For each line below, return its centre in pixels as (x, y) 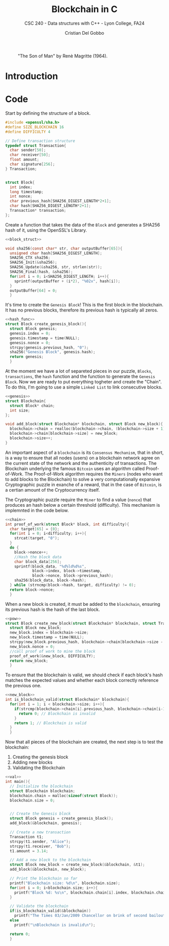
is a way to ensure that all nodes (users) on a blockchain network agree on (82, 458)
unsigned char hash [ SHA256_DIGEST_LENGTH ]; (56, 253)
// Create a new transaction (40, 832)
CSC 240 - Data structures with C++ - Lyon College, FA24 (84, 23)
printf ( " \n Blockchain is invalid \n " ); (55, 925)
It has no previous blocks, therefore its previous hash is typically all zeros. (82, 310)
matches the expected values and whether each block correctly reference (82, 680)
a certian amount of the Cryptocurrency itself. (53, 490)
